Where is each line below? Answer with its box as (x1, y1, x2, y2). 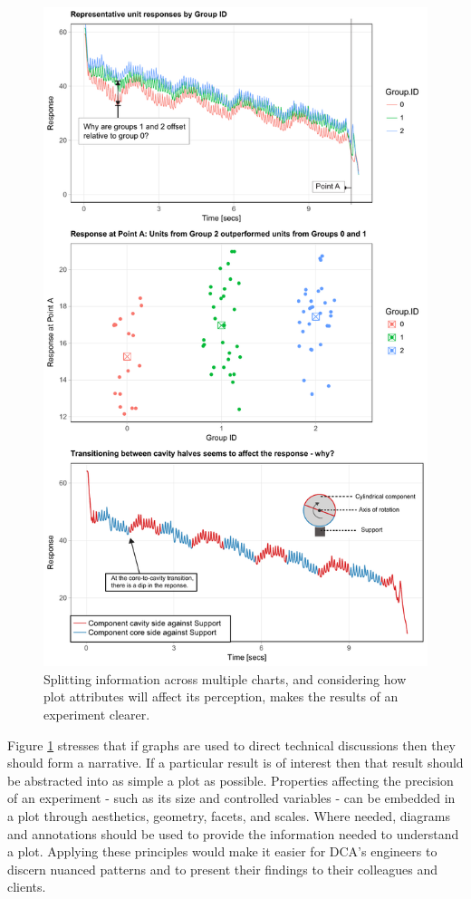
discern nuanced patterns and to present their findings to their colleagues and (7, 859, 438, 878)
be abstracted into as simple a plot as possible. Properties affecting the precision (7, 770, 454, 789)
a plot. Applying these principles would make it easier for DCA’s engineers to (7, 842, 437, 861)
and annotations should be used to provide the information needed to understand (7, 824, 459, 843)
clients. (7, 877, 46, 896)
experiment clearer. (43, 705, 150, 724)
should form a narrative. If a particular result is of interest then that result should (7, 753, 464, 772)
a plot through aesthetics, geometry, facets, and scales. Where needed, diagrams (7, 807, 451, 825)
